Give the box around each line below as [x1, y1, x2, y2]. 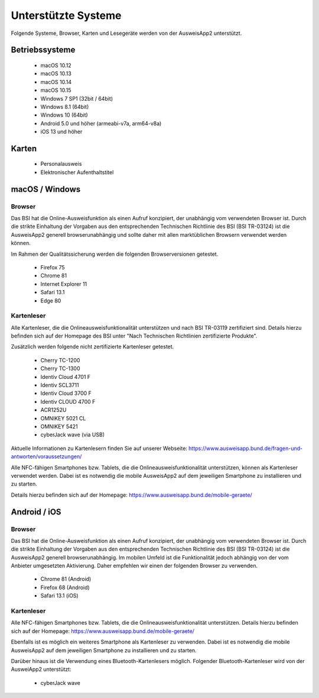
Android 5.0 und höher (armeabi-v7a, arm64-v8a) [40, 120, 162, 127]
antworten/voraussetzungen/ [11, 453, 82, 460]
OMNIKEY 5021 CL [40, 414, 86, 422]
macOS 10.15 [40, 86, 71, 94]
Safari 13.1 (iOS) [40, 592, 79, 599]
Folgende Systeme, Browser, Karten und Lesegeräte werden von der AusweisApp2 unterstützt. [11, 30, 242, 37]
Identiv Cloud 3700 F [40, 390, 92, 397]
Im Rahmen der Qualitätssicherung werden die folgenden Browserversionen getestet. [11, 250, 219, 258]
